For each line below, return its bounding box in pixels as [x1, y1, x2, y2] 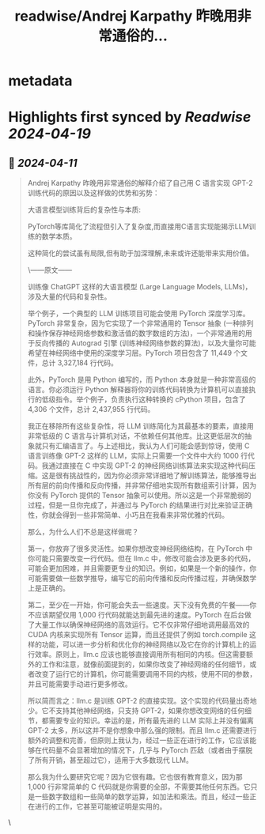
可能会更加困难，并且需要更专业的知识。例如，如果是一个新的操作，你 [27, 564, 257, 573]
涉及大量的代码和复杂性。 [27, 292, 112, 301]
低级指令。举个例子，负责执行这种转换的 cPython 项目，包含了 [41, 394, 247, 404]
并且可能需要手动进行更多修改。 [27, 679, 132, 689]
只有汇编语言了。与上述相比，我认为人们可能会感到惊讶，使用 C [41, 441, 250, 451]
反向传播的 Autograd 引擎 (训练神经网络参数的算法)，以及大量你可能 [34, 338, 256, 348]
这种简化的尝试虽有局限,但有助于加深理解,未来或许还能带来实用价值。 [27, 248, 254, 258]
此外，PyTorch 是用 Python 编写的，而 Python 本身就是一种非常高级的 [27, 375, 256, 384]
